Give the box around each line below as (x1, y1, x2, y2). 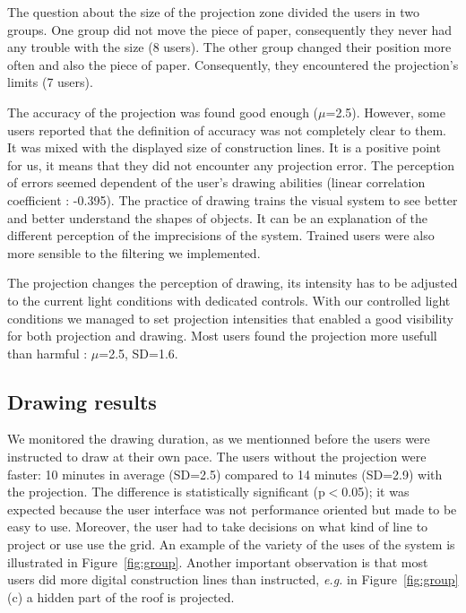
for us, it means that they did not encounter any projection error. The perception (7, 155, 455, 174)
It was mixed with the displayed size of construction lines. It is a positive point (7, 138, 441, 157)
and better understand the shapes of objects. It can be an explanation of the (7, 208, 428, 227)
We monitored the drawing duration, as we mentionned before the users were (7, 429, 430, 448)
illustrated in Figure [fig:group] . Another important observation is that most (7, 552, 428, 571)
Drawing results (7, 387, 157, 415)
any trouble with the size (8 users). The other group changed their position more (7, 38, 452, 56)
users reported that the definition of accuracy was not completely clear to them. (7, 120, 447, 139)
